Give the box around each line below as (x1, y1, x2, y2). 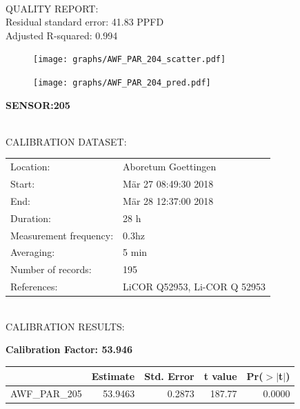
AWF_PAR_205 (10, 386, 82, 401)
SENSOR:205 (6, 97, 70, 112)
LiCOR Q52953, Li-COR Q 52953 (123, 279, 266, 294)
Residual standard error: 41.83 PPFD (6, 14, 164, 29)
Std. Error (144, 368, 194, 383)
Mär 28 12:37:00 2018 (123, 193, 214, 208)
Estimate (91, 368, 135, 383)
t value (203, 368, 237, 383)
